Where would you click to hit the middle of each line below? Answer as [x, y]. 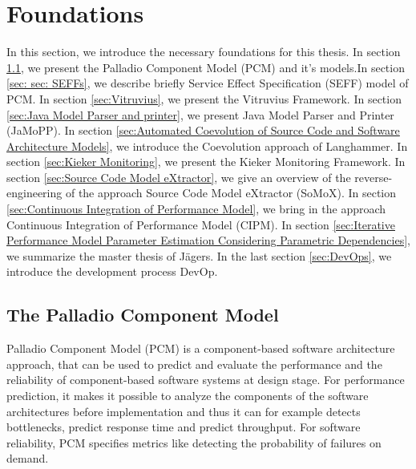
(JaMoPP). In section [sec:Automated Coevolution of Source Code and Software [203, 130]
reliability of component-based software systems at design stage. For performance [206, 380]
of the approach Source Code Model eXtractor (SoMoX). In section [231, 193]
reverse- [374, 177]
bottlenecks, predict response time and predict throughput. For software [184, 427]
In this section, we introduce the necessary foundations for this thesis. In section [204, 52]
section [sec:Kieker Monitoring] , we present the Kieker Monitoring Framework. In [206, 162]
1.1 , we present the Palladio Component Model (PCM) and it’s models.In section [206, 67]
